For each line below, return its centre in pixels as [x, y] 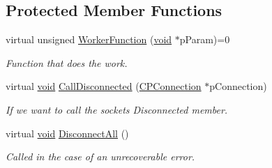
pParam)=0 [205, 39]
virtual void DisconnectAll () [67, 133]
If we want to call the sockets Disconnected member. [117, 109]
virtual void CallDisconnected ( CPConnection [104, 86]
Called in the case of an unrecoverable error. [100, 156]
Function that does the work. [67, 62]
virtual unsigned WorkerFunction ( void [89, 39]
